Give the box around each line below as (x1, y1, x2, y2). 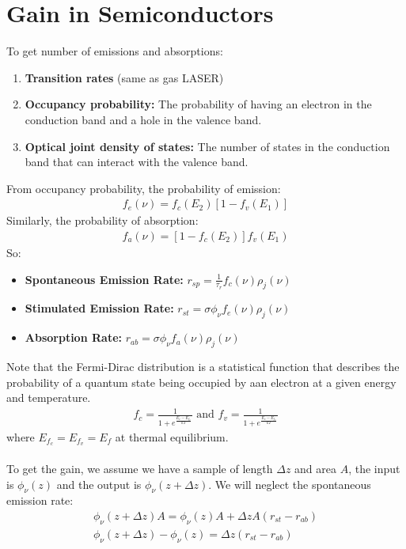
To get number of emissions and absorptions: (6, 43, 223, 59)
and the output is (56, 475, 142, 492)
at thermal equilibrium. (115, 428, 229, 445)
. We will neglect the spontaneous (208, 475, 371, 492)
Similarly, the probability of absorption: (6, 212, 199, 229)
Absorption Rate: (25, 329, 122, 346)
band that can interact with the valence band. (25, 153, 249, 170)
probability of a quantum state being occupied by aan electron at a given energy (6, 373, 397, 390)
